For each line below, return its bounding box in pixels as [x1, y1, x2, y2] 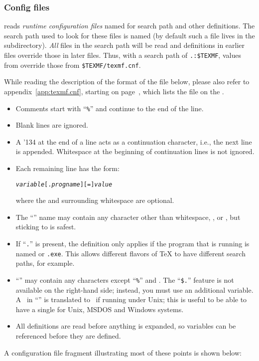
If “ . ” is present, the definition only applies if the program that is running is [15, 238, 250, 248]
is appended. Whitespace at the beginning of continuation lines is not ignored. [15, 146, 255, 157]
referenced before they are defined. [15, 330, 121, 341]
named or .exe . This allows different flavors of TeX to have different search [15, 248, 246, 258]
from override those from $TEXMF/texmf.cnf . [4, 59, 141, 70]
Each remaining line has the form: [15, 163, 120, 173]
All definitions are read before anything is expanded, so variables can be [15, 321, 236, 331]
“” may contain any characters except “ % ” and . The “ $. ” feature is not [15, 274, 234, 285]
